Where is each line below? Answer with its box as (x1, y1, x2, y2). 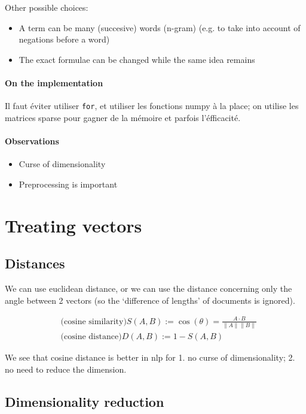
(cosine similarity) (60, 317, 127, 326)
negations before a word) (19, 33, 110, 46)
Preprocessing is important (19, 177, 118, 190)
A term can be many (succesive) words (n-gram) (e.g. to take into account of (19, 21, 301, 34)
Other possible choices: (5, 1, 88, 13)
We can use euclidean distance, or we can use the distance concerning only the (5, 282, 292, 294)
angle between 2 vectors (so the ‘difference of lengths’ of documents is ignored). (5, 294, 295, 306)
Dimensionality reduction (5, 392, 164, 410)
